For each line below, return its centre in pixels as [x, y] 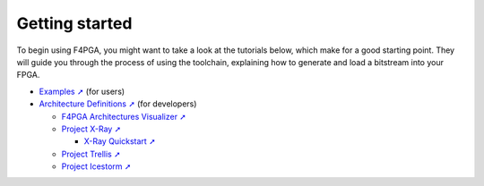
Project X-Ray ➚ [91, 129]
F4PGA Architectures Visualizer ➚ [124, 116]
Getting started [74, 23]
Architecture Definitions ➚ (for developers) [118, 104]
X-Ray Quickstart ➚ [120, 141]
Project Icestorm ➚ [96, 166]
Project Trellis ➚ [91, 154]
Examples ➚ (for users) [82, 91]
